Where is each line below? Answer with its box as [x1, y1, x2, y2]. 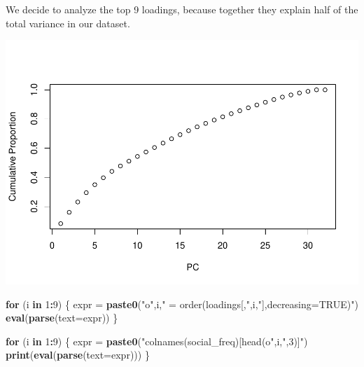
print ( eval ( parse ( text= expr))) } [6, 347, 150, 362]
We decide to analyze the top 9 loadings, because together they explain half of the [6, 2, 358, 16]
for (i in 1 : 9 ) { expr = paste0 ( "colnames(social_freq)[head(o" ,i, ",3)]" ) [6, 333, 308, 348]
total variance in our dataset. [6, 15, 130, 30]
